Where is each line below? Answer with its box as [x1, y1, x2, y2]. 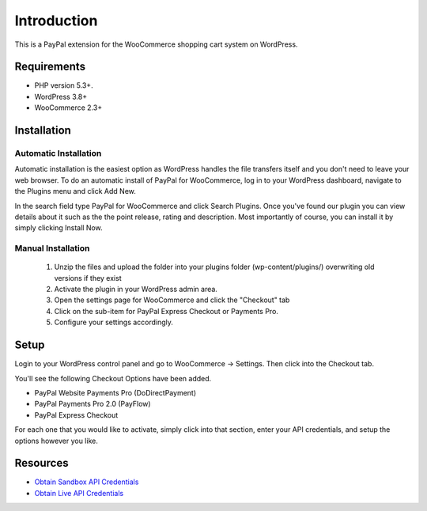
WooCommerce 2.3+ [34, 103, 103, 112]
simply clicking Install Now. [14, 223, 103, 233]
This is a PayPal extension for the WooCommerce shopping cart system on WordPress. [14, 40, 298, 49]
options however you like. [14, 436, 98, 445]
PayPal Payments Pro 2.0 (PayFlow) [34, 399, 151, 409]
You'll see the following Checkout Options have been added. [14, 373, 212, 383]
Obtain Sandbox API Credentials [34, 477, 139, 486]
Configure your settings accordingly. [54, 317, 174, 327]
